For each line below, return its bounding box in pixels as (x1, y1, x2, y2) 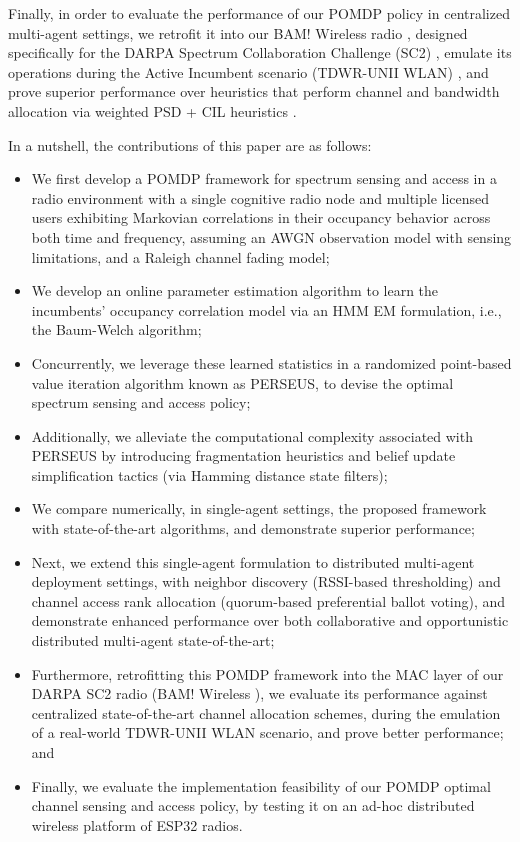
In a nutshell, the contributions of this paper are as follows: (8, 134, 372, 155)
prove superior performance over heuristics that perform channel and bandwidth (8, 81, 500, 102)
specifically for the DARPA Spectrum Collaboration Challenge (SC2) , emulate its (8, 42, 512, 63)
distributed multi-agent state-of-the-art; (31, 630, 275, 651)
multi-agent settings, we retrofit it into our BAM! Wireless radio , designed (8, 22, 468, 43)
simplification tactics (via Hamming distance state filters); (31, 464, 388, 485)
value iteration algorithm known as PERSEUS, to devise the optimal (31, 372, 454, 393)
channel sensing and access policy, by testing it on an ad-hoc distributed (31, 795, 475, 816)
